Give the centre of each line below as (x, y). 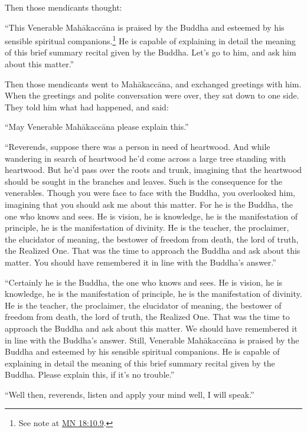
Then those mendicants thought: (63, 7)
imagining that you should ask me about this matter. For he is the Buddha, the (149, 204)
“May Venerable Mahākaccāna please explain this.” (97, 127)
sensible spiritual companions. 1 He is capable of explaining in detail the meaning (150, 40)
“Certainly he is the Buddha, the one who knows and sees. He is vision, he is (144, 282)
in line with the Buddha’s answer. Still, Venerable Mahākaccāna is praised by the (152, 340)
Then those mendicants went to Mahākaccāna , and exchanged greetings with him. (153, 84)
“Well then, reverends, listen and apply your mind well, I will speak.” (130, 394)
